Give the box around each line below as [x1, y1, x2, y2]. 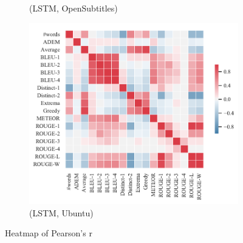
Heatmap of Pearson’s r [5, 227, 92, 239]
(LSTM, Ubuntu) [29, 206, 94, 219]
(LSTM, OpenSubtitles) [29, 2, 118, 14]
